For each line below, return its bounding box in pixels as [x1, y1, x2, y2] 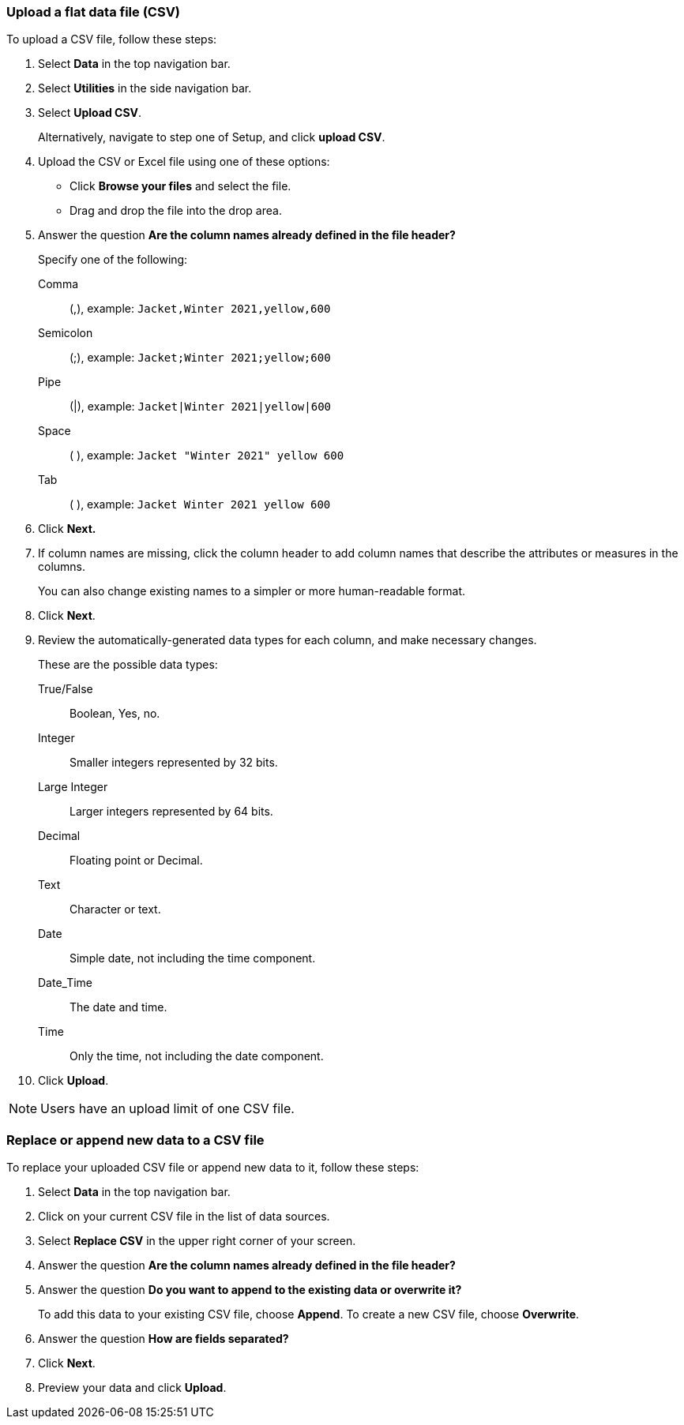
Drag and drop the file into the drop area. [70, 204, 282, 218]
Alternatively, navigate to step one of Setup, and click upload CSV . [38, 130, 385, 144]
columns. [38, 560, 86, 574]
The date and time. [70, 1000, 167, 1014]
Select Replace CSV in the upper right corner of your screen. [38, 1234, 356, 1248]
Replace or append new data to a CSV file [6, 1131, 265, 1148]
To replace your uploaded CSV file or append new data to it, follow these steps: [6, 1161, 419, 1175]
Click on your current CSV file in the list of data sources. [38, 1209, 330, 1224]
